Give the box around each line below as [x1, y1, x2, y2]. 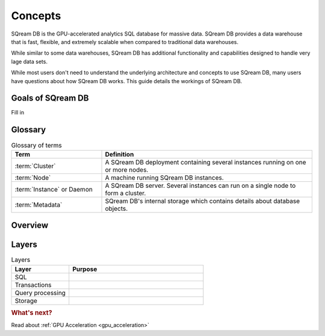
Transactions [14, 281, 52, 289]
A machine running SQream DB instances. [105, 173, 224, 182]
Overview [11, 220, 49, 231]
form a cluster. [105, 188, 146, 197]
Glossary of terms [11, 141, 63, 149]
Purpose [72, 265, 97, 273]
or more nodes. [105, 166, 149, 174]
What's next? [11, 308, 52, 317]
